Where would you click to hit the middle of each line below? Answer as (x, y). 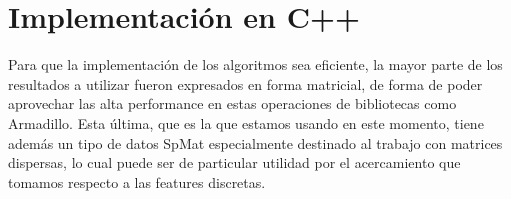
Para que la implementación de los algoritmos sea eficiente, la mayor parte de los (255, 64)
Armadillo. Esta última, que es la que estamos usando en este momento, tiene (246, 122)
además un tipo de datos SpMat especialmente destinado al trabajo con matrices (255, 142)
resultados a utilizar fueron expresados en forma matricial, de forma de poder (245, 83)
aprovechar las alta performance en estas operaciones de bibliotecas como (232, 103)
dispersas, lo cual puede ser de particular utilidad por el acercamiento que (234, 162)
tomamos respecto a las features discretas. (137, 181)
